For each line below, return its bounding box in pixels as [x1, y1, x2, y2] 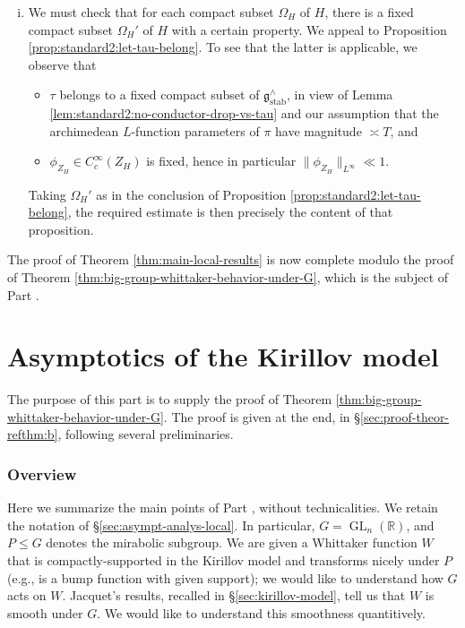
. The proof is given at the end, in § [163, 407, 361, 426]
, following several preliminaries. [57, 425, 234, 443]
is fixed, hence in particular [146, 151, 297, 170]
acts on [7, 586, 47, 605]
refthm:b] [7, 425, 58, 443]
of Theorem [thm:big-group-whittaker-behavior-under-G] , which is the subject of [7, 267, 449, 286]
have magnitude [275, 121, 362, 140]
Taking [28, 185, 66, 203]
